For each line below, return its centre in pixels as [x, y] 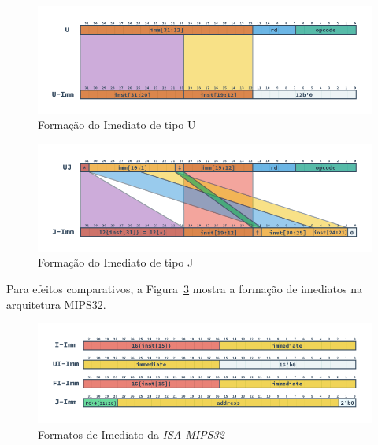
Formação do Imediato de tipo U [117, 125]
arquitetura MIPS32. [56, 304]
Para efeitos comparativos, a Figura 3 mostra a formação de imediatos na [184, 288]
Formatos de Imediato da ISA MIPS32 [131, 434]
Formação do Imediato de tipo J [116, 262]
